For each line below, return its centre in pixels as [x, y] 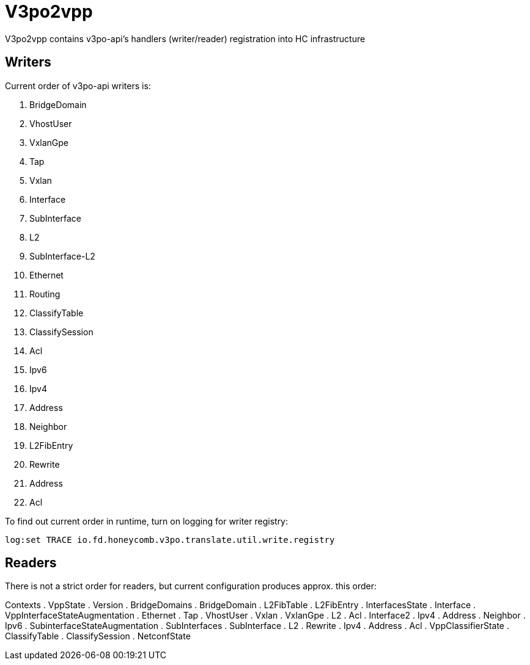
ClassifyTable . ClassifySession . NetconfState [98, 636]
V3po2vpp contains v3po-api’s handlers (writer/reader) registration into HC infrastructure [185, 38]
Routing [45, 294]
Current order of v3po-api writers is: [78, 85]
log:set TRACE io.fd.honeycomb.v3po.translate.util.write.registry [170, 540]
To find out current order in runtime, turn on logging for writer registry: [147, 521]
